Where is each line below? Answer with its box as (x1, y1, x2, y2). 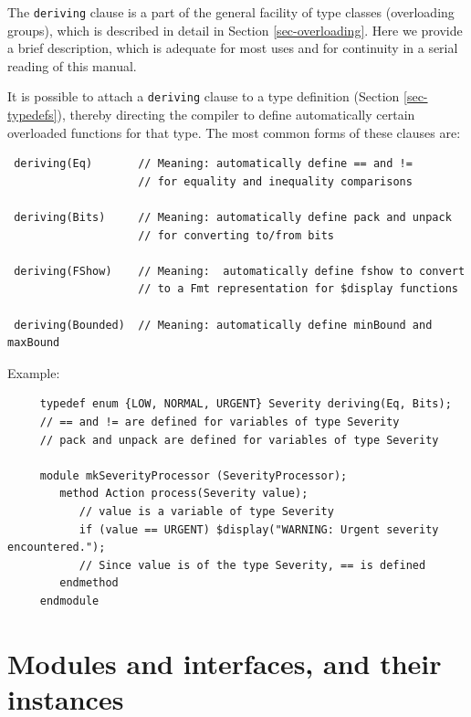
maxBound (7, 336, 60, 350)
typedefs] (7, 105, 58, 124)
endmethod (59, 576, 119, 590)
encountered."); (7, 541, 106, 554)
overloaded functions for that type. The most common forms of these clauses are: (7, 122, 461, 142)
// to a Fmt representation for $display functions (138, 282, 458, 296)
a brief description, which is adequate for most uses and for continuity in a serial (7, 38, 458, 58)
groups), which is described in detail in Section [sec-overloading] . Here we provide (7, 20, 463, 39)
